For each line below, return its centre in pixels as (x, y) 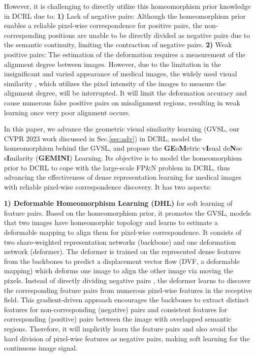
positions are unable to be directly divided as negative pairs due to (149, 35)
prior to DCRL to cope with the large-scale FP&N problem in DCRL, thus (117, 167)
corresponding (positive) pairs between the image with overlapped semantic (118, 319)
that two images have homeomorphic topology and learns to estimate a (111, 222)
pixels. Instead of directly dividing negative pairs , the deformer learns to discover (128, 280)
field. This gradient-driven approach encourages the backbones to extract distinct (127, 300)
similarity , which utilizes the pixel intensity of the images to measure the (115, 83)
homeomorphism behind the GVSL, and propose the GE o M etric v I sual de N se (123, 148)
